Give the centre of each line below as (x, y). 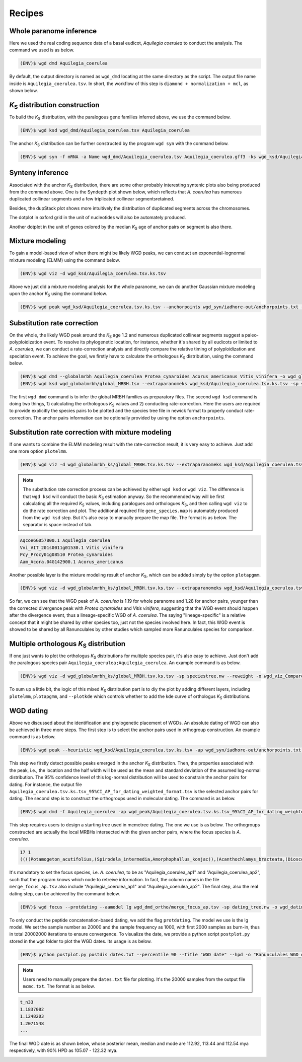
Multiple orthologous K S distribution (67, 645)
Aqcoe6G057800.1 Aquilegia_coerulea (65, 541)
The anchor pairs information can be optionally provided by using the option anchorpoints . (129, 417)
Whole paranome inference (53, 31)
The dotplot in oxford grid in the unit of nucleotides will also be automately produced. (98, 218)
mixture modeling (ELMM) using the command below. (65, 260)
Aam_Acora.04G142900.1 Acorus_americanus (72, 562)
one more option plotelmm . (38, 451)
